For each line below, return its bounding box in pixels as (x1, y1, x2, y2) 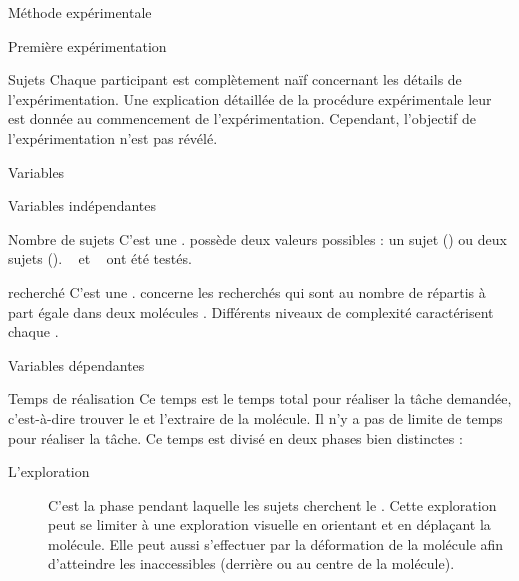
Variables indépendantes (8, 195, 156, 216)
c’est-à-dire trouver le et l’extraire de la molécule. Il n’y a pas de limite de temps (8, 407, 503, 428)
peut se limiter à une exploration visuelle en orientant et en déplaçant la (48, 514, 491, 535)
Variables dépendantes (8, 354, 145, 375)
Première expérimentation (8, 35, 167, 56)
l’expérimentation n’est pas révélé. (8, 127, 218, 148)
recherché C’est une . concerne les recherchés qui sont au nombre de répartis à (8, 281, 486, 302)
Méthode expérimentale (8, 2, 152, 22)
